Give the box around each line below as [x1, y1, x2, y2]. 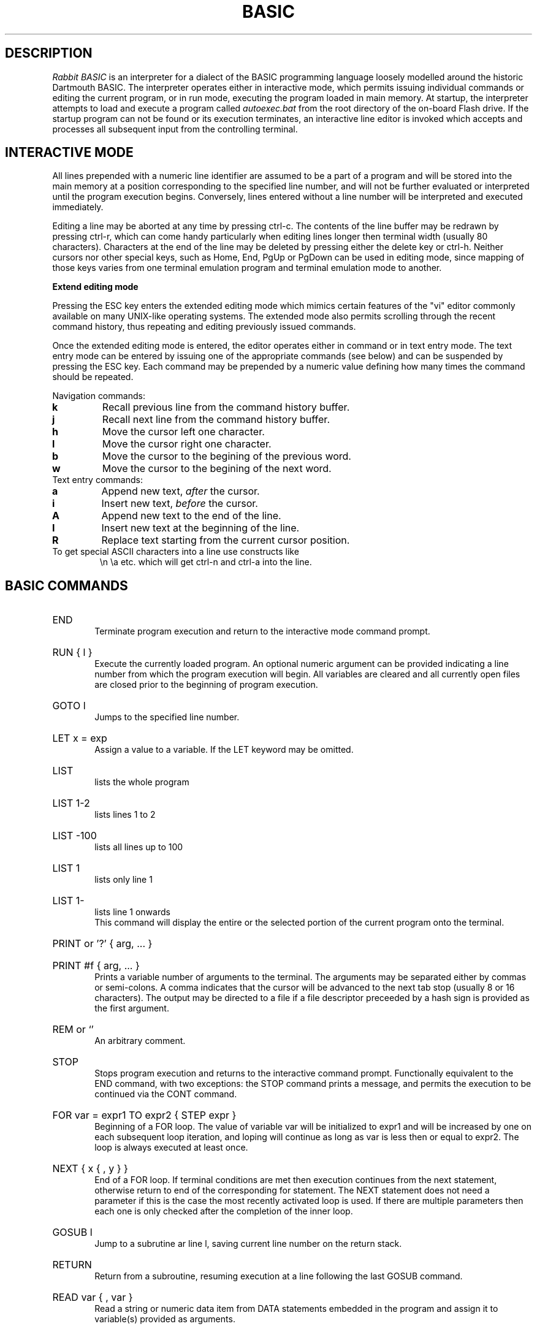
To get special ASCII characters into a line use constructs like [52, 546, 299, 557]
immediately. [52, 202, 104, 213]
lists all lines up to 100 [94, 842, 183, 853]
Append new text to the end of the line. [101, 509, 281, 522]
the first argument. [94, 1003, 169, 1014]
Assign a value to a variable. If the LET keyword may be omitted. [94, 744, 354, 755]
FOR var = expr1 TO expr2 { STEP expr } [52, 1109, 237, 1122]
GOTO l [52, 699, 86, 712]
